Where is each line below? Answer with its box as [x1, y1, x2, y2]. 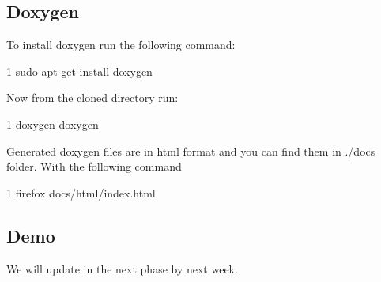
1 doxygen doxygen [6, 115, 99, 132]
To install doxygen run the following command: [6, 36, 236, 53]
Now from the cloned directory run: [6, 89, 179, 106]
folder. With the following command [6, 158, 182, 175]
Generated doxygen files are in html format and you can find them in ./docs [6, 142, 375, 159]
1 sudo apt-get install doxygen [6, 62, 153, 79]
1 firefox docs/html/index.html [6, 184, 156, 201]
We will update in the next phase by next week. [6, 260, 238, 276]
